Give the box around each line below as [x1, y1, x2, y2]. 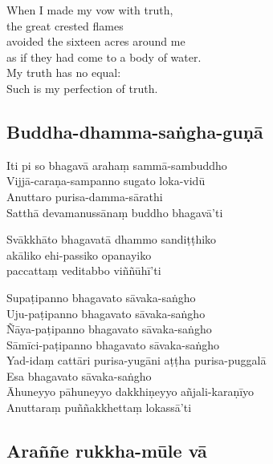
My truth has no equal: [6, 64, 121, 81]
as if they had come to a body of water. [6, 48, 202, 65]
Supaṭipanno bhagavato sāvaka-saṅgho [6, 288, 196, 305]
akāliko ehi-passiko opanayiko [6, 246, 152, 263]
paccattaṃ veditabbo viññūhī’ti [6, 262, 161, 279]
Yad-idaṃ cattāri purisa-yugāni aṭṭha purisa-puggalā [6, 352, 267, 369]
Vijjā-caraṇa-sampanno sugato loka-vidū [6, 172, 206, 189]
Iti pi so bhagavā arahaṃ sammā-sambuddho [6, 156, 227, 173]
